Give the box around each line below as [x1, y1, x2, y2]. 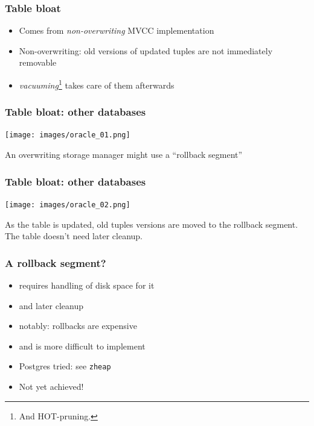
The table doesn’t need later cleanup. [5, 230, 143, 242]
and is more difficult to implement [19, 339, 146, 352]
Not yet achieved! [19, 380, 84, 393]
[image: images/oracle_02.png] [5, 200, 130, 209]
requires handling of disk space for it [19, 279, 155, 291]
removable [19, 56, 57, 69]
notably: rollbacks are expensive [19, 319, 137, 332]
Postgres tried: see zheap [19, 360, 111, 372]
